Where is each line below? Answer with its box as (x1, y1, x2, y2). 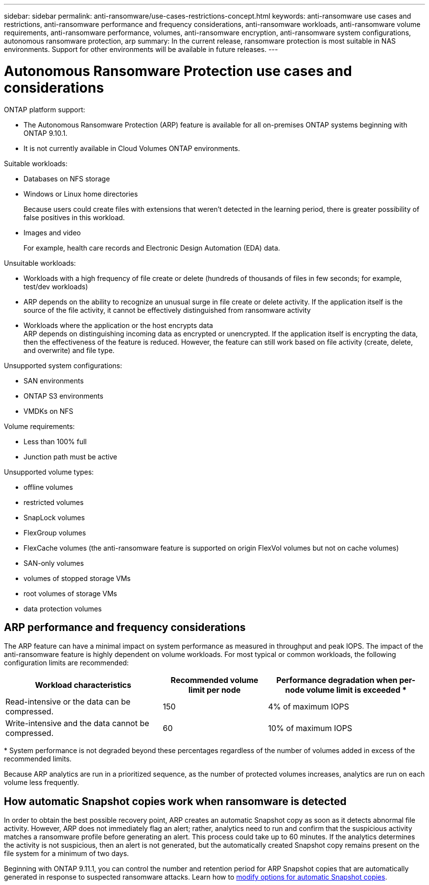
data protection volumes (24, 604, 102, 613)
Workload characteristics (35, 680, 131, 690)
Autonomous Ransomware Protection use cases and (4, 62, 352, 79)
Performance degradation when (276, 675, 398, 685)
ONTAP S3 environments (24, 391, 103, 400)
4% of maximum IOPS (268, 702, 349, 712)
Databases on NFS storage (24, 174, 110, 183)
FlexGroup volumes (24, 528, 86, 537)
